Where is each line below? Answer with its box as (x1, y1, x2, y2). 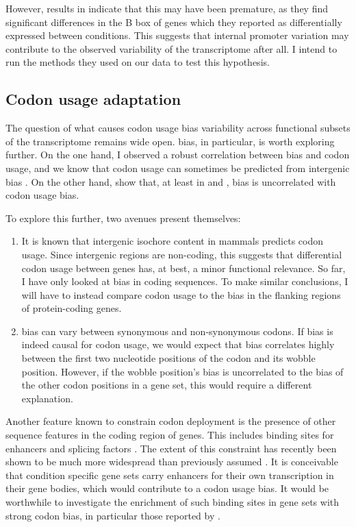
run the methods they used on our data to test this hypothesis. (5, 55, 270, 69)
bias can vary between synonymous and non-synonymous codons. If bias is (21, 323, 333, 338)
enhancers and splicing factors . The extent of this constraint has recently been (5, 441, 337, 455)
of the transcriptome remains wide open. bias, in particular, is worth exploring (5, 134, 335, 148)
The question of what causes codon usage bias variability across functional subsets (5, 121, 351, 135)
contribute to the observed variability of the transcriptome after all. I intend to (5, 41, 338, 56)
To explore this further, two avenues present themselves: (5, 210, 241, 225)
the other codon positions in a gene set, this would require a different (21, 378, 312, 392)
